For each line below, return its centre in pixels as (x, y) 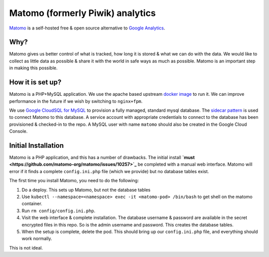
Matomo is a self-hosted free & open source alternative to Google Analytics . (87, 28)
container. (32, 204)
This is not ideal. (26, 248)
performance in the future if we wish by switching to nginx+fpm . (76, 101)
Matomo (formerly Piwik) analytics (82, 13)
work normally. (37, 239)
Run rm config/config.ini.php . (59, 211)
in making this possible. (33, 68)
